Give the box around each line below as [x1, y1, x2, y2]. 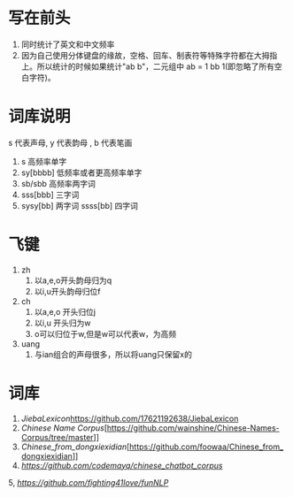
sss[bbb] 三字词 [20, 189, 80, 200]
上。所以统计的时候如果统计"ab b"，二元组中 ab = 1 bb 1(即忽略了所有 [20, 61, 275, 72]
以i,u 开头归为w [34, 317, 91, 328]
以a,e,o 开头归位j [34, 306, 96, 317]
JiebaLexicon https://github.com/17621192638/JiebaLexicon [20, 413, 239, 424]
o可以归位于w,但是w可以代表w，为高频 [34, 328, 177, 339]
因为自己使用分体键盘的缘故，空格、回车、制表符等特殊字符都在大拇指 [20, 50, 278, 60]
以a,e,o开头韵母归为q [34, 275, 112, 286]
